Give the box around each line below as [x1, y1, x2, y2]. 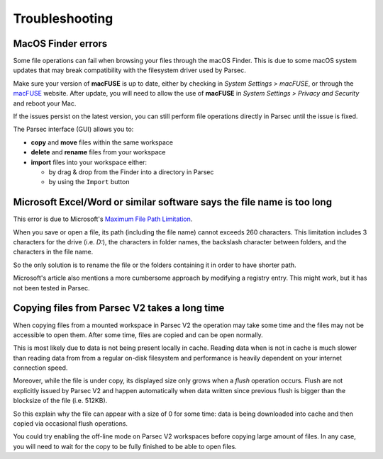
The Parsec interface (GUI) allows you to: [13, 125, 134, 134]
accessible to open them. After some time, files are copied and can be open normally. [13, 330, 264, 339]
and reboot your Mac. [13, 99, 77, 108]
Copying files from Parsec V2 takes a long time [13, 302, 225, 314]
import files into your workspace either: [30, 158, 148, 166]
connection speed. [13, 363, 68, 372]
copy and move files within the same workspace [30, 138, 174, 147]
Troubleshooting [13, 11, 113, 26]
